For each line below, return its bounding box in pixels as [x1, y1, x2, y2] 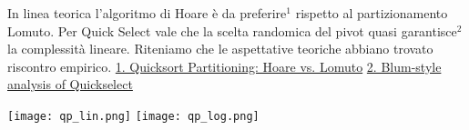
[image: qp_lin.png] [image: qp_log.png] [7, 109, 260, 123]
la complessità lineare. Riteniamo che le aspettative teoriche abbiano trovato [7, 39, 433, 58]
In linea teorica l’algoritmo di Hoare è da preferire [7, 4, 287, 22]
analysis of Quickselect [7, 75, 133, 94]
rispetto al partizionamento [295, 4, 448, 22]
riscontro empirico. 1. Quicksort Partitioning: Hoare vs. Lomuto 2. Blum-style [7, 56, 442, 75]
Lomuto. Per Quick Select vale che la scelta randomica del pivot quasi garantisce [7, 21, 457, 40]
